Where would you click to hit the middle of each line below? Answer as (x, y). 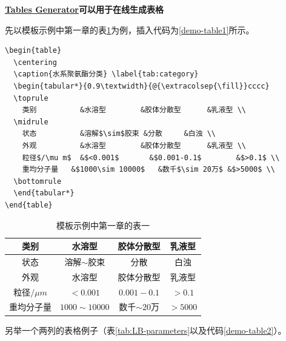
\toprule (31, 98)
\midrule (31, 122)
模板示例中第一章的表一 (103, 225)
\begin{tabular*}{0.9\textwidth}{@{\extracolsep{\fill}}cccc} (141, 86)
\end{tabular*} (44, 193)
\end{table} (29, 205)
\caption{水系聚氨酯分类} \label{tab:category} (106, 74)
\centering (35, 62)
